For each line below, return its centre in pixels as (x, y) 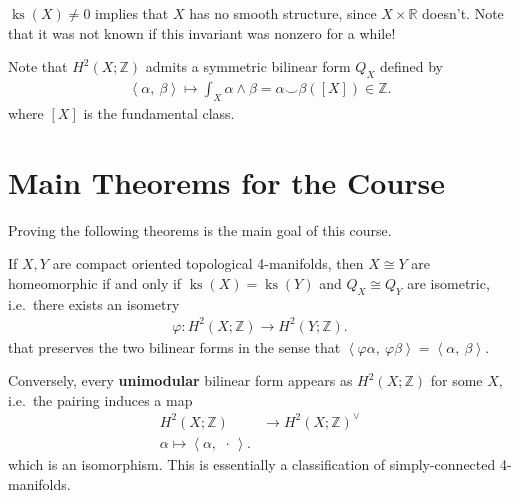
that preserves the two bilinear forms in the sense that (174, 346)
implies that (132, 13)
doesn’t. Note (463, 13)
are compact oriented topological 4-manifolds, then (208, 263)
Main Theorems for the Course (227, 181)
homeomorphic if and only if (95, 282)
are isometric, (448, 282)
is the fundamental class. (159, 112)
